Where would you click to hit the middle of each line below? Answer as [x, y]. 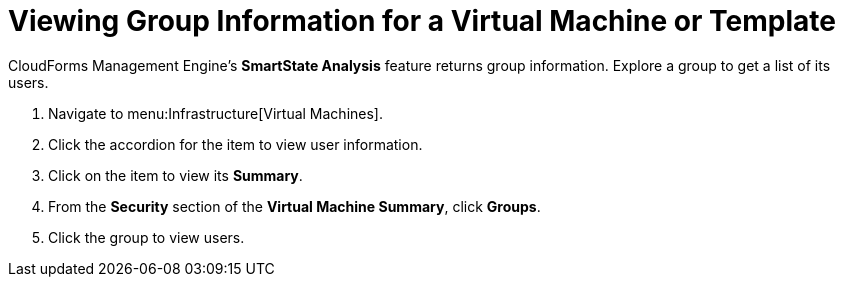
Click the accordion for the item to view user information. [235, 144]
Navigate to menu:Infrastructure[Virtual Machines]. [215, 113]
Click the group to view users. [146, 237]
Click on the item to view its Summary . [175, 175]
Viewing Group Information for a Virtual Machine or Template [422, 21]
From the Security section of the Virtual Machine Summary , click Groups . [294, 206]
